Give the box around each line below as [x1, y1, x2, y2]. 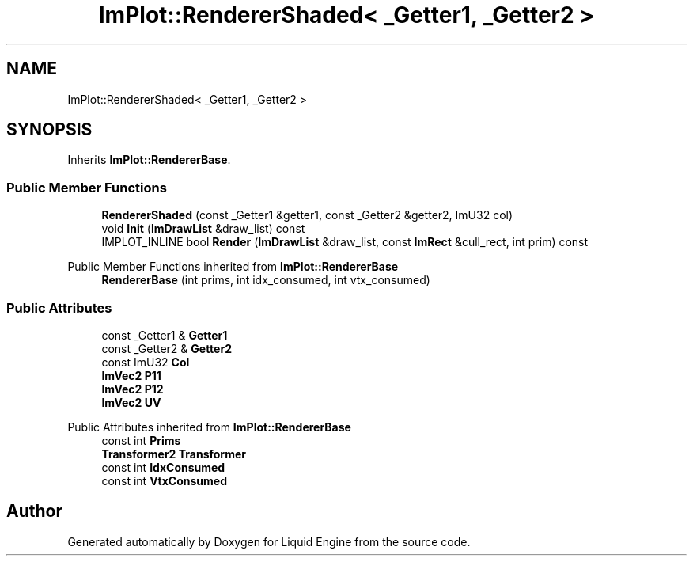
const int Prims [101, 433, 181, 447]
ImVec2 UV [101, 395, 161, 409]
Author [6, 501, 62, 522]
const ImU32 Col [101, 355, 190, 369]
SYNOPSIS [6, 120, 93, 140]
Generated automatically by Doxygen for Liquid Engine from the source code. [67, 534, 471, 549]
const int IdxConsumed [101, 460, 225, 474]
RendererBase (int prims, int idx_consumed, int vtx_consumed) [101, 273, 430, 287]
